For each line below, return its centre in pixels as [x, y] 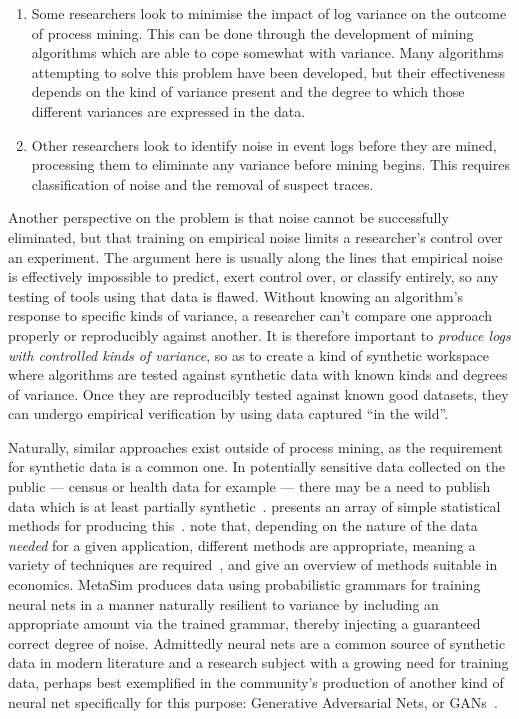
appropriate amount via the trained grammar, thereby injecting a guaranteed [244, 623]
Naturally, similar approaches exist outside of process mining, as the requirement [256, 446]
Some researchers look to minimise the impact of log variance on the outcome [269, 13]
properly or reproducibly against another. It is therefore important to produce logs [259, 334]
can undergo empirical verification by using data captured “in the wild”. [228, 413]
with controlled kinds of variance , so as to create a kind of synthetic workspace [248, 354]
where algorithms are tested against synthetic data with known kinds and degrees [258, 374]
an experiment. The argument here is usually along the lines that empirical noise [255, 256]
